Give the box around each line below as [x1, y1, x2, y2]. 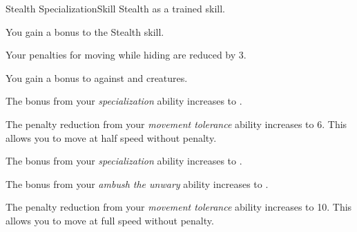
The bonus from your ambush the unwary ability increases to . [6, 176, 269, 191]
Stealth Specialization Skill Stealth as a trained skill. [6, 1, 225, 15]
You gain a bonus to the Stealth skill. [6, 24, 164, 39]
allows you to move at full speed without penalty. [6, 213, 214, 227]
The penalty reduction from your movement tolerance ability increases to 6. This [6, 116, 347, 131]
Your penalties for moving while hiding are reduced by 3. [6, 48, 247, 62]
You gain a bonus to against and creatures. [6, 70, 188, 85]
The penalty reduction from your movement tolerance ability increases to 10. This [6, 200, 352, 214]
